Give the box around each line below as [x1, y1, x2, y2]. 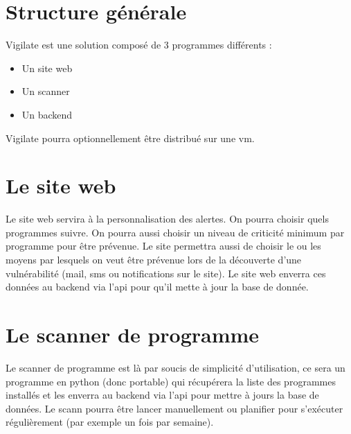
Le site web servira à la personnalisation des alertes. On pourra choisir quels [6, 211, 329, 226]
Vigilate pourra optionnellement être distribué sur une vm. [6, 130, 255, 145]
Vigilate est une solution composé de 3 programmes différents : [6, 37, 272, 52]
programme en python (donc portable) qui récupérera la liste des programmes [6, 374, 336, 388]
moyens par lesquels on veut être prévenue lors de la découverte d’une [6, 252, 302, 266]
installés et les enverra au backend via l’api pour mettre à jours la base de [6, 388, 319, 402]
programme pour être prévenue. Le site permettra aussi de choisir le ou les [6, 238, 321, 253]
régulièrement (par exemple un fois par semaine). [6, 415, 214, 429]
